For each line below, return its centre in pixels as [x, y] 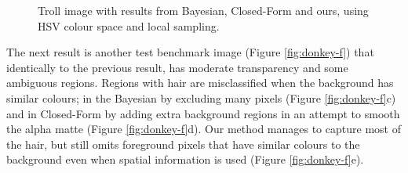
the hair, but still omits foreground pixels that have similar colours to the [183, 144]
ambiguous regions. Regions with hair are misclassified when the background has [200, 83]
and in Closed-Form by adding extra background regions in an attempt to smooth [203, 113]
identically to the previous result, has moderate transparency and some [177, 67]
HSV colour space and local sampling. [129, 25]
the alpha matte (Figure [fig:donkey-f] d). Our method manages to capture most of [204, 129]
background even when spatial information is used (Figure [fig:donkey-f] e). [185, 159]
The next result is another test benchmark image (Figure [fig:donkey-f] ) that [190, 52]
